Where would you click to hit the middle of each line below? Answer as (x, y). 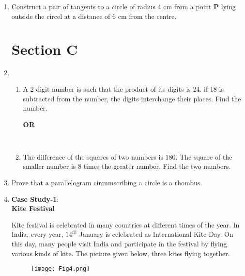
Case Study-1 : (35, 199)
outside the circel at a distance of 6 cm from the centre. (94, 16)
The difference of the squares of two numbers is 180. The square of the (128, 156)
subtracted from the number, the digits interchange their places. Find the (132, 98)
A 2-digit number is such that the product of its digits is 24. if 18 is (123, 89)
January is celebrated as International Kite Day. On (156, 234)
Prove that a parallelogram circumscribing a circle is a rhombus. (107, 183)
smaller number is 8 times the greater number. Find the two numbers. (127, 166)
